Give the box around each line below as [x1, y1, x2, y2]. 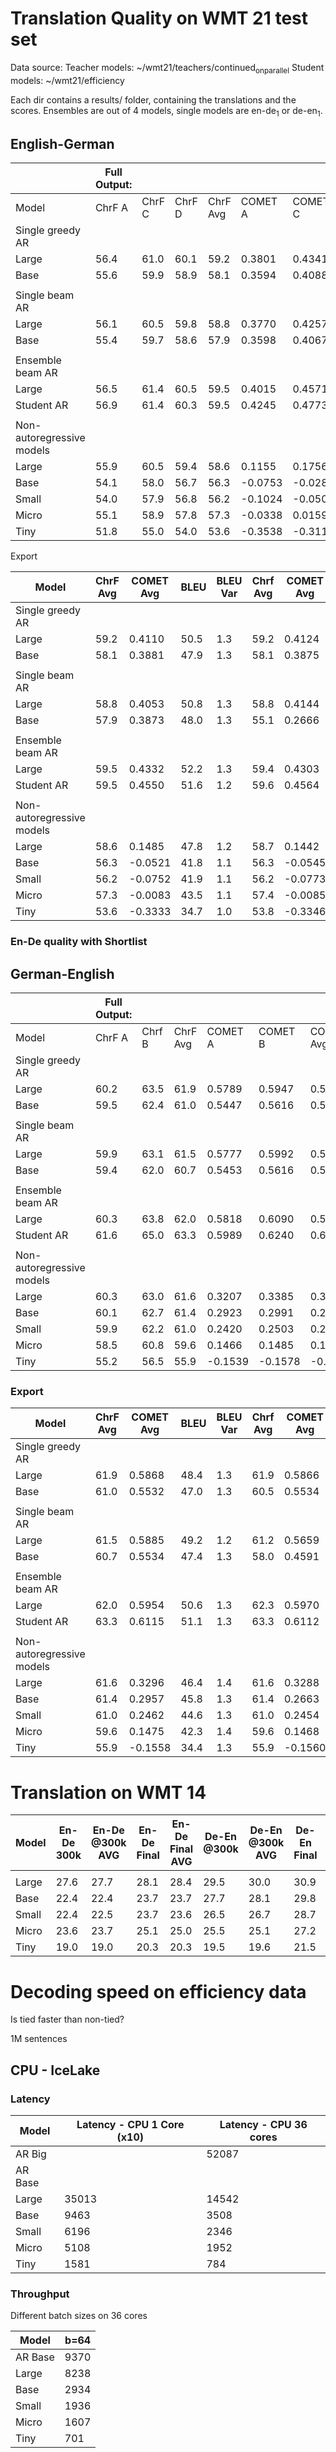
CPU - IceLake [10, 2062, 101, 2079]
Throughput [10, 2287, 70, 2301]
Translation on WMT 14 [10, 1781, 207, 1804]
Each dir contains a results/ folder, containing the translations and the [10, 93, 297, 106]
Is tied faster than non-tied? [10, 2013, 125, 2026]
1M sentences [10, 2033, 68, 2045]
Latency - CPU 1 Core [76, 2117, 185, 2131]
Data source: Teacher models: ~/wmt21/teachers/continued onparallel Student [10, 61, 325, 76]
